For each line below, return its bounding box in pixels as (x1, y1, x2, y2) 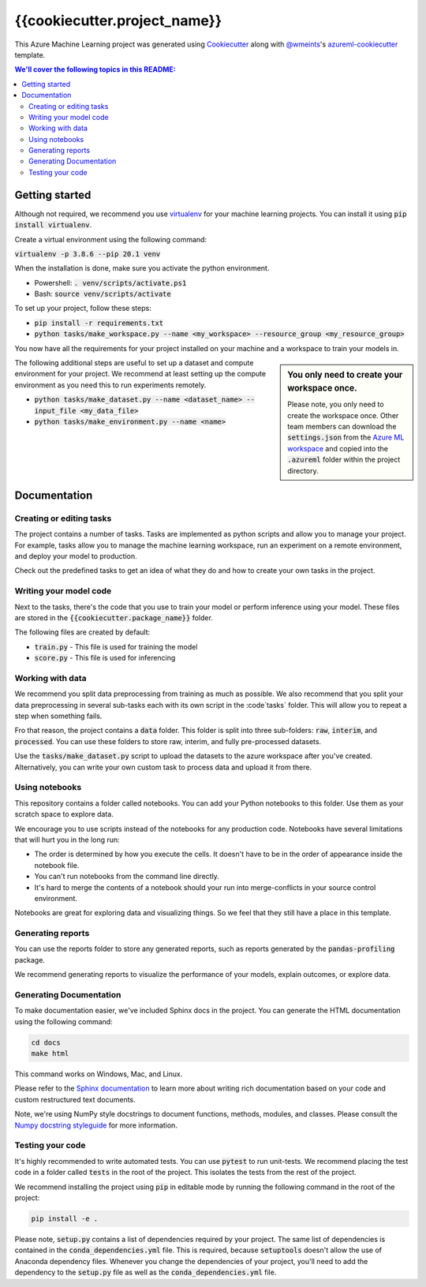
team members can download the (287, 421, 397, 431)
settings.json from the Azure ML (287, 432, 405, 442)
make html (31, 1049, 69, 1058)
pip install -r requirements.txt (34, 318, 164, 327)
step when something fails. (14, 711, 103, 721)
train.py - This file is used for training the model (34, 642, 198, 651)
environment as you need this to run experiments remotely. (14, 380, 207, 390)
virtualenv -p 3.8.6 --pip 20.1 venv (14, 249, 161, 258)
